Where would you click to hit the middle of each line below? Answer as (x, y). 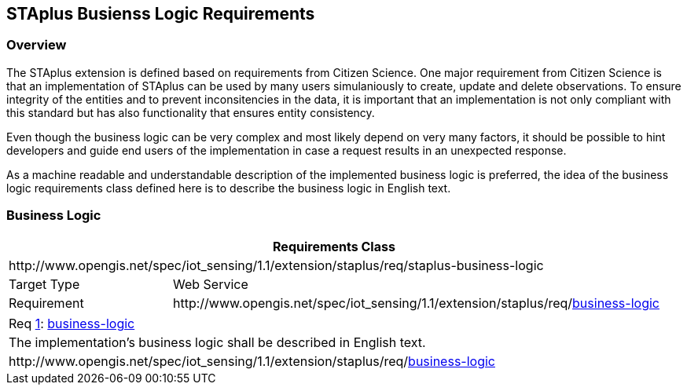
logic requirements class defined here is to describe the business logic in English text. (229, 188)
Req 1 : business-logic (72, 323)
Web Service (210, 284)
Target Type (44, 284)
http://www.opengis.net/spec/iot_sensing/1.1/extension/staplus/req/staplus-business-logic (276, 265)
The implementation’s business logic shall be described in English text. (217, 342)
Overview (37, 45)
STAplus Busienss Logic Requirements (161, 14)
